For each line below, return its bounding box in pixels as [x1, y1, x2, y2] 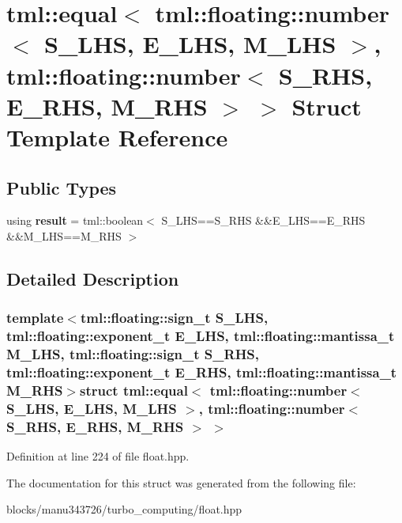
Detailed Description [6, 266, 179, 290]
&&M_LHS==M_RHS [6, 227, 122, 244]
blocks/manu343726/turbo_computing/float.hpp [6, 501, 242, 517]
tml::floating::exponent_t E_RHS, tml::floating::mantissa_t [6, 362, 397, 381]
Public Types [6, 175, 117, 199]
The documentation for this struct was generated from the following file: [6, 474, 356, 491]
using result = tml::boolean [6, 212, 144, 229]
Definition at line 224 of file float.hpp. [6, 448, 190, 464]
